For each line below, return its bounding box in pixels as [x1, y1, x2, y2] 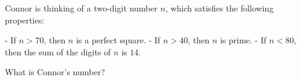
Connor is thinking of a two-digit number [5, 2, 158, 14]
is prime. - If [220, 34, 267, 46]
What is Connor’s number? [5, 66, 105, 78]
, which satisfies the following [165, 2, 274, 14]
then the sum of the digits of [5, 45, 111, 58]
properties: [5, 13, 45, 26]
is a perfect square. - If [76, 34, 160, 46]
